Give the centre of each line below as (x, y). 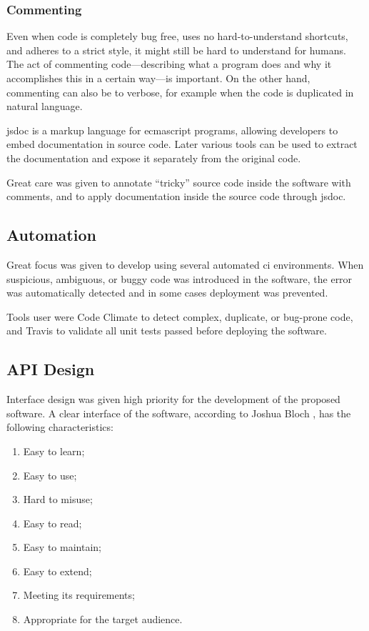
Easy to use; (50, 475)
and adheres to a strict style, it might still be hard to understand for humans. (176, 50)
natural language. (45, 106)
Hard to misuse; (58, 499)
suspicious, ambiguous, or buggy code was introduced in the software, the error (180, 278)
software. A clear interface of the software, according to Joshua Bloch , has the (179, 413)
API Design (51, 369)
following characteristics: (60, 427)
